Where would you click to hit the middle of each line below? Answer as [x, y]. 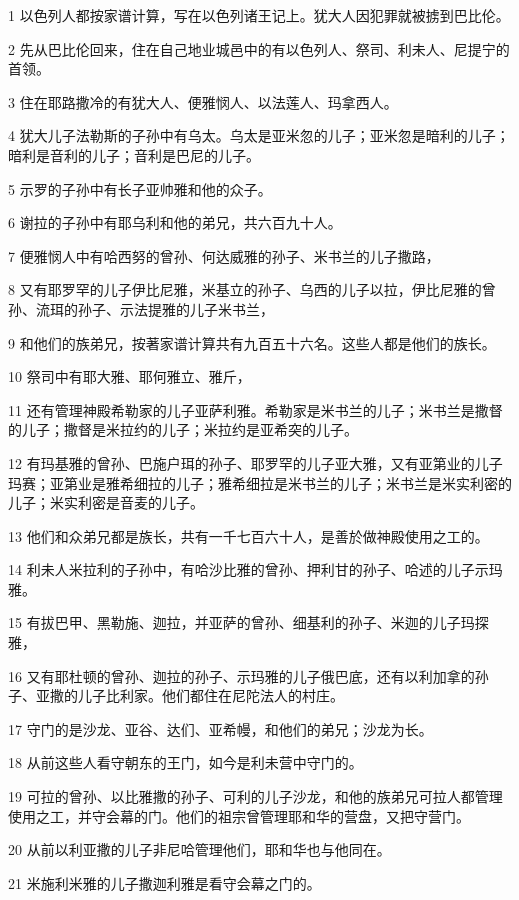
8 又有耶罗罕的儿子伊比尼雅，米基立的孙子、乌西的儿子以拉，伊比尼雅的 [245, 289]
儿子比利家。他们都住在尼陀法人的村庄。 [210, 695]
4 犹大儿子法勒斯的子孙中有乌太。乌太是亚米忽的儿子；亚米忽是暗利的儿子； [259, 135]
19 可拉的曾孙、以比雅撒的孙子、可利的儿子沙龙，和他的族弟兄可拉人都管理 [255, 796]
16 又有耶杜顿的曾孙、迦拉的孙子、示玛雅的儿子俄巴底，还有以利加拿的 [241, 675]
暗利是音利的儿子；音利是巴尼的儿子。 [134, 154]
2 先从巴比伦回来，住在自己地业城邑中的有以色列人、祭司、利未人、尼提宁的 [259, 48]
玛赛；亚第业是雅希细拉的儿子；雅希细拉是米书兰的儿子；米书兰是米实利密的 [260, 482]
